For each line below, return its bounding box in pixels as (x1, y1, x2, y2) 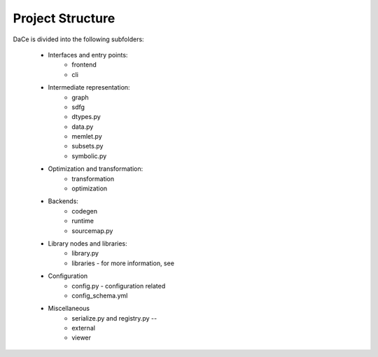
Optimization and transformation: (48, 164, 143, 173)
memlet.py (71, 132, 103, 141)
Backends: (48, 197, 78, 206)
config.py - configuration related (71, 281, 166, 290)
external (71, 324, 96, 332)
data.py (71, 122, 94, 131)
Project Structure (13, 10, 115, 26)
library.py (71, 249, 99, 258)
